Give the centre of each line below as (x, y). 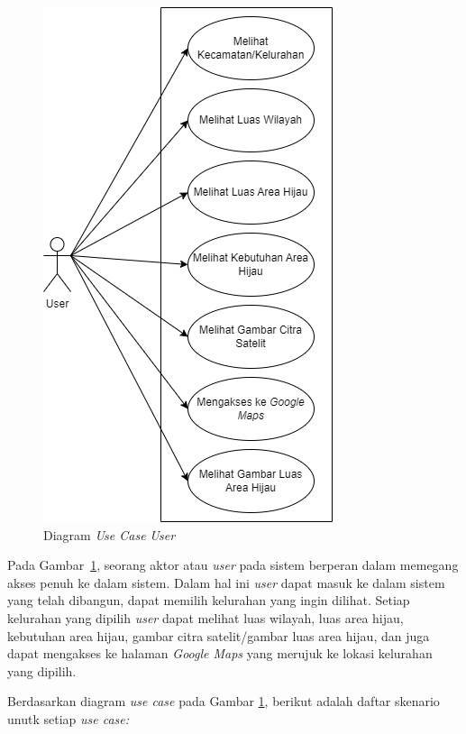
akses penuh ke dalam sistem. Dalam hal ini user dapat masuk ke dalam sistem (226, 582)
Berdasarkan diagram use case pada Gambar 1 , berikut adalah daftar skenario (224, 701)
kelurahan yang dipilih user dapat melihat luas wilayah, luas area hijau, (206, 617)
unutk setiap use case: (69, 718)
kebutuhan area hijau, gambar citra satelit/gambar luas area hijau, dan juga (219, 635)
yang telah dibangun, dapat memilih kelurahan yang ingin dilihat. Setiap (209, 600)
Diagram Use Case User (110, 534)
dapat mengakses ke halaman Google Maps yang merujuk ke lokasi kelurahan (220, 653)
